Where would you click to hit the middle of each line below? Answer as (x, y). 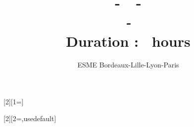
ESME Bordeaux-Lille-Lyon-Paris (128, 64)
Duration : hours (128, 41)
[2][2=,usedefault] (30, 118)
